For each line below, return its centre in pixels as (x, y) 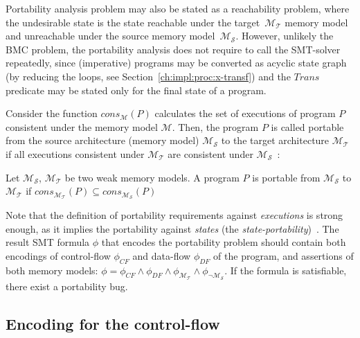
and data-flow (162, 255)
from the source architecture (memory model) (102, 140)
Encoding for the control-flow (113, 323)
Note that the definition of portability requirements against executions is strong (174, 214)
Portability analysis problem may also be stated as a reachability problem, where (178, 8)
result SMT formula (48, 242)
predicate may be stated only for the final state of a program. (136, 90)
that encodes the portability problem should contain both (224, 242)
